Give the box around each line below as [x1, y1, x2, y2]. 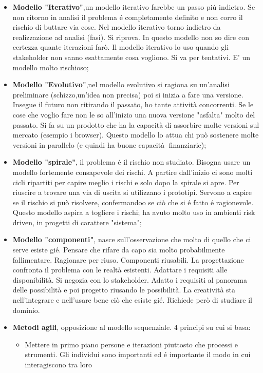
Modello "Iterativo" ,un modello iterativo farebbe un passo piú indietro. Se [12, 2, 255, 12]
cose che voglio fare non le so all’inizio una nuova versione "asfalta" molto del [12, 109, 255, 120]
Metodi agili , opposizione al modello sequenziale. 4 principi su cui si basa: [12, 322, 251, 332]
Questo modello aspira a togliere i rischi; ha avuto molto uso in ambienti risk [12, 207, 255, 218]
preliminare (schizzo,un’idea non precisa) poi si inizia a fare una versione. [12, 89, 243, 100]
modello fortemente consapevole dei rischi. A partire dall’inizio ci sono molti [12, 166, 253, 177]
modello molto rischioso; [12, 62, 89, 72]
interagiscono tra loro [25, 359, 92, 369]
